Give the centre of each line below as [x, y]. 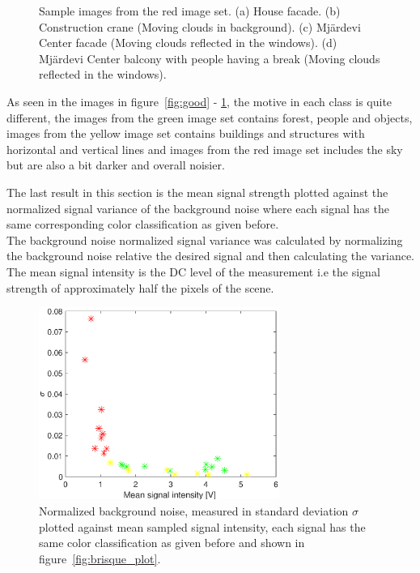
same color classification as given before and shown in [172, 543]
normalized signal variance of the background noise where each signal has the [198, 208]
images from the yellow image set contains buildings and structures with [186, 133]
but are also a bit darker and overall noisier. [116, 165]
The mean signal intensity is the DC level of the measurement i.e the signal [193, 271]
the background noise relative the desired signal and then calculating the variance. [211, 256]
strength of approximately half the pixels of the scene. [140, 287]
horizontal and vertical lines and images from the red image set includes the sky [205, 149]
